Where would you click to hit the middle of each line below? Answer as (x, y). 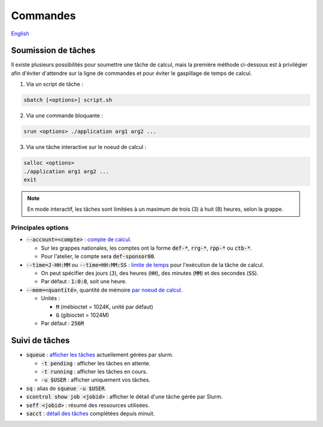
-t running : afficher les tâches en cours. (94, 372)
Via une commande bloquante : (65, 116)
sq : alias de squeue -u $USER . (66, 388)
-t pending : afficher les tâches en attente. (96, 363)
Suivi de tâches (40, 340)
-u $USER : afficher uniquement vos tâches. (96, 380)
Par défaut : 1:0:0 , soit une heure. (84, 281)
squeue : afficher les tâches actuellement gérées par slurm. (100, 355)
